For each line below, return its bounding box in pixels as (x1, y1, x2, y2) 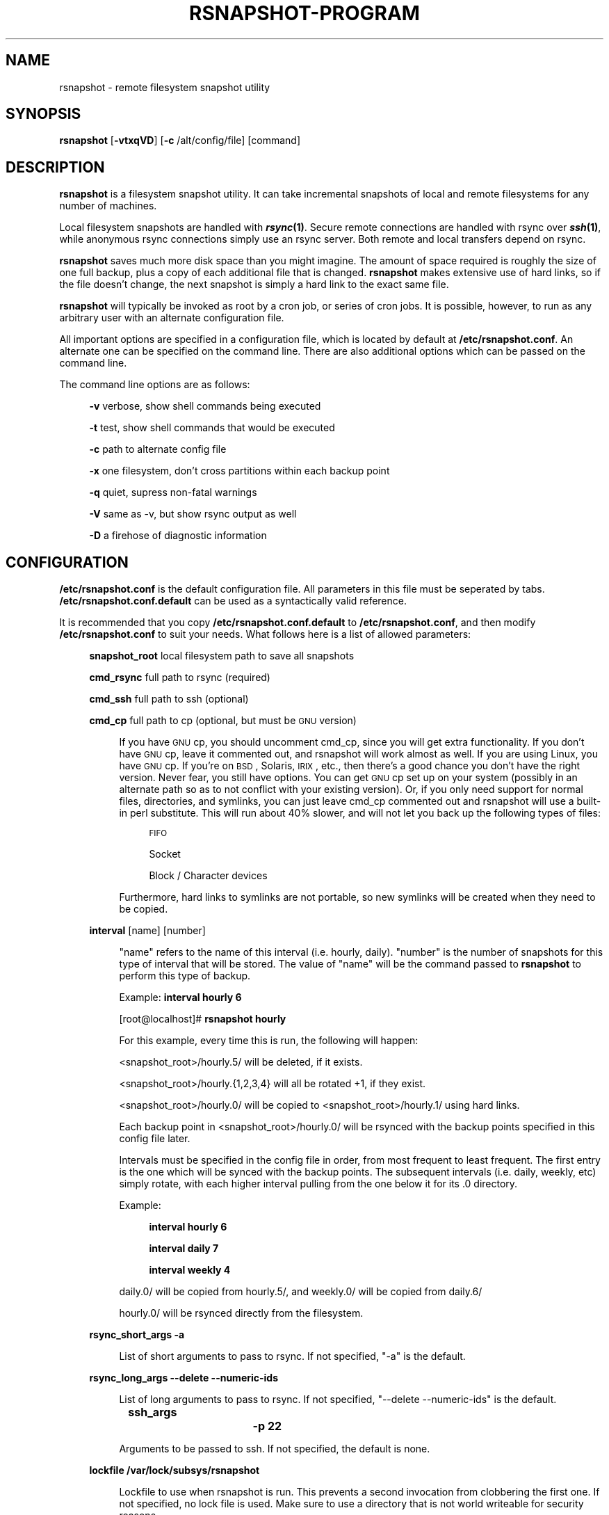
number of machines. (59, 200, 157, 212)
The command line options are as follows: (59, 378, 250, 391)
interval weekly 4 (149, 1264, 231, 1276)
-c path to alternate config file (89, 443, 227, 456)
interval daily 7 (149, 1242, 219, 1255)
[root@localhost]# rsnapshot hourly (119, 1013, 286, 1025)
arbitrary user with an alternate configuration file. (59, 312, 284, 324)
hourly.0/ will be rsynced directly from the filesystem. (119, 1307, 364, 1320)
